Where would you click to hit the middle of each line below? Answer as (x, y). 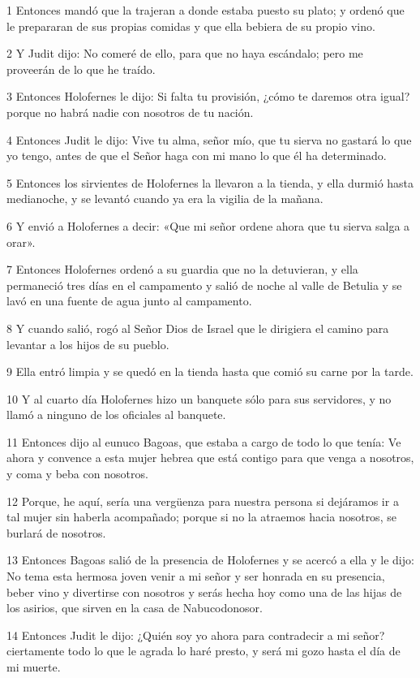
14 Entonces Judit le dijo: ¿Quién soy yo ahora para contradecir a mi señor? (196, 635)
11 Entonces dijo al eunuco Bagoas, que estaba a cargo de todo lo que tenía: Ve (204, 441)
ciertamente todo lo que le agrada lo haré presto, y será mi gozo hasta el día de (204, 651)
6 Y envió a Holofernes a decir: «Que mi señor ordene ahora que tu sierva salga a (208, 225)
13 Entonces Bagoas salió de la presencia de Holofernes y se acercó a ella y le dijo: (210, 560)
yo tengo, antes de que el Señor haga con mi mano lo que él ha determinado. (197, 155)
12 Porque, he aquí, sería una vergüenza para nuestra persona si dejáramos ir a (203, 501)
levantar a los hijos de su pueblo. (88, 344)
